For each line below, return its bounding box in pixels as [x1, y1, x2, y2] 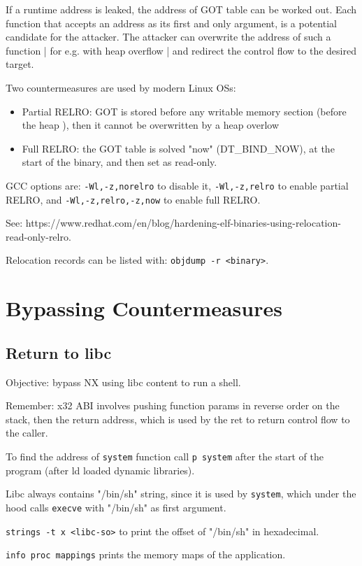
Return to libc [6, 341, 112, 363]
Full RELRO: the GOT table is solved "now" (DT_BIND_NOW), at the [22, 141, 335, 155]
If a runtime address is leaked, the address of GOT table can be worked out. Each [6, 2, 357, 16]
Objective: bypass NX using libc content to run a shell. [6, 374, 241, 389]
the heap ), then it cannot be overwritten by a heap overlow [22, 118, 280, 132]
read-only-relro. [6, 229, 71, 243]
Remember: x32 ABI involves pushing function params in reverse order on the [6, 398, 340, 413]
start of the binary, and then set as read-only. [22, 155, 217, 169]
